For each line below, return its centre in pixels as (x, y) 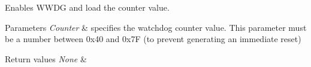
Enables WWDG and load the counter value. (87, 7)
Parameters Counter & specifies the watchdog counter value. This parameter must (156, 27)
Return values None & (46, 58)
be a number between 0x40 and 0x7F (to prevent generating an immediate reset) (153, 39)
